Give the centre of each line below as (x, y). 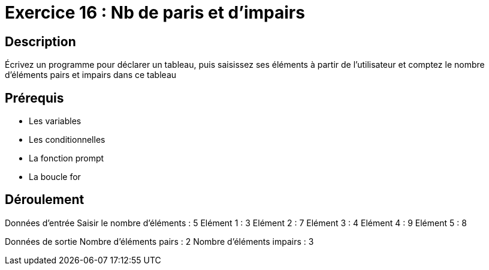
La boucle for (55, 177)
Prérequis (34, 98)
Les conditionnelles (67, 140)
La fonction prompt (67, 158)
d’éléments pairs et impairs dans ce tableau (91, 75)
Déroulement (45, 200)
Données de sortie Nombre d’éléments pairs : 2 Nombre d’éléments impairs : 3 (159, 241)
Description (40, 41)
